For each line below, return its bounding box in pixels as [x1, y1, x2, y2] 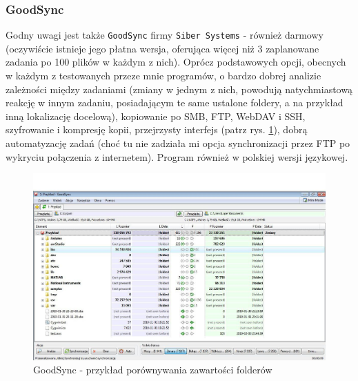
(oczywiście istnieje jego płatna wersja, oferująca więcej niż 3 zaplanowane [6, 41, 319, 55]
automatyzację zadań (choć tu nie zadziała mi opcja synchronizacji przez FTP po [6, 136, 350, 150]
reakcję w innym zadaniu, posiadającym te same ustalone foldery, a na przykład [6, 95, 344, 110]
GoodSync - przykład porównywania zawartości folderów [33, 362, 272, 377]
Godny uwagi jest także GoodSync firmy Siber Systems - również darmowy [6, 28, 324, 42]
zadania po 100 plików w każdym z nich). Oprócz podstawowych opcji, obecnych [6, 55, 346, 69]
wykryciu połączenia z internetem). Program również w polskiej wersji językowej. [6, 149, 348, 164]
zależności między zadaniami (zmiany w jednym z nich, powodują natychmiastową [6, 81, 352, 96]
